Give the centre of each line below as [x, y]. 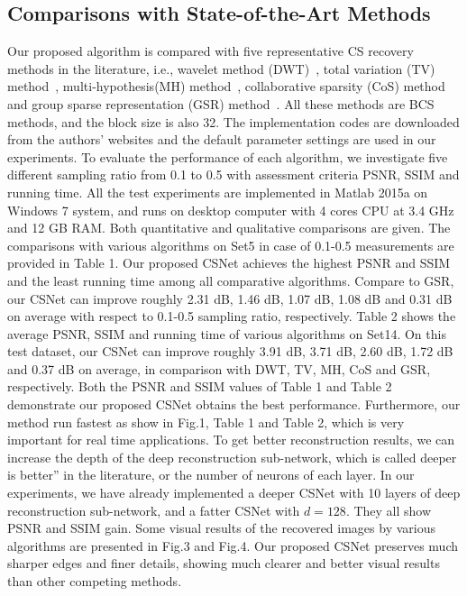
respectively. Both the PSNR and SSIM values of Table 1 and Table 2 [200, 386]
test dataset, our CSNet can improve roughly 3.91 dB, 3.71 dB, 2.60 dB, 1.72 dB [230, 351]
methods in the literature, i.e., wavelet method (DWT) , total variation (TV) [221, 68]
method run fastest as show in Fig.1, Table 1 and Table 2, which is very [206, 422]
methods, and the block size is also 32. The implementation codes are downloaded [233, 121]
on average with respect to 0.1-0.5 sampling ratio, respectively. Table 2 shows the [232, 316]
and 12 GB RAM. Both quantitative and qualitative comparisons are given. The [229, 228]
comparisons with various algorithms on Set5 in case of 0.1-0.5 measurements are [231, 245]
